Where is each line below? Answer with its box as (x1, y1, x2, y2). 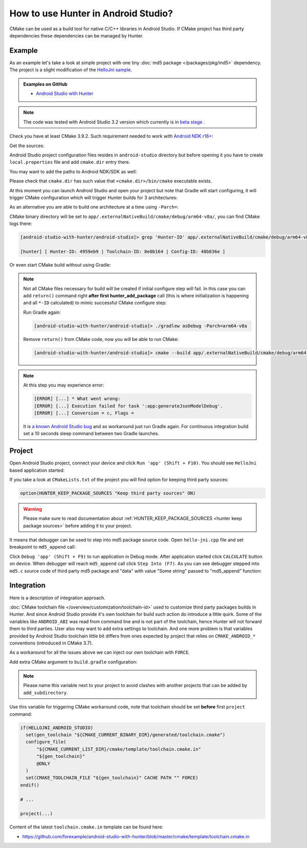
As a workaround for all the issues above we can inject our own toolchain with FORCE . (9, 649, 190, 656)
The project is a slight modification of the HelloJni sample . (9, 67, 133, 73)
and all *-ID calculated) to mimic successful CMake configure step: (23, 300, 167, 306)
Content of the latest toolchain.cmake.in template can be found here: (9, 824, 164, 830)
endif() (20, 782, 39, 788)
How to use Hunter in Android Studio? (9, 8, 173, 19)
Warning (23, 506, 42, 512)
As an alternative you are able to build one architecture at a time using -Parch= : (9, 204, 179, 210)
